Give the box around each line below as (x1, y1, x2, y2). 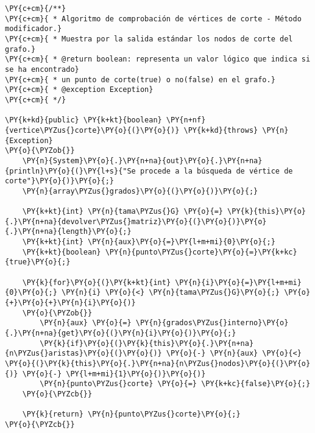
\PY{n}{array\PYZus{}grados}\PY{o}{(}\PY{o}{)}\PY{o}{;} (22, 186, 258, 195)
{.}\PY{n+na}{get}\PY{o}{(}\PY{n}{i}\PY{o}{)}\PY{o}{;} (5, 329, 236, 337)
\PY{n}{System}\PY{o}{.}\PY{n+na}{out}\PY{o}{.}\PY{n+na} (22, 156, 263, 165)
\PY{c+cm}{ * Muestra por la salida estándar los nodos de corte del (5, 34, 293, 43)
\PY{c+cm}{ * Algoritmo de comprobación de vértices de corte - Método (5, 14, 302, 23)
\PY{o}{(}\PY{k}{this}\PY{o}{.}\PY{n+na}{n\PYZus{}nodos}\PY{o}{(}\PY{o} (5, 359, 311, 368)
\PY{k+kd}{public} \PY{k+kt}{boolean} (5, 116, 162, 125)
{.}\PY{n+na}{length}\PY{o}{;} (5, 227, 132, 236)
